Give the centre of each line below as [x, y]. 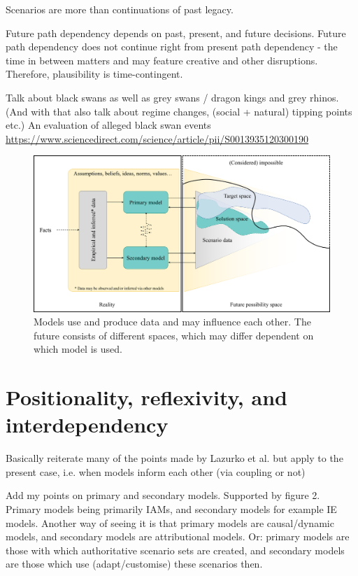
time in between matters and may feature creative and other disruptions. [162, 60]
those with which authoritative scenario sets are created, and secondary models [175, 550]
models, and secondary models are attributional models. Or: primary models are [178, 536]
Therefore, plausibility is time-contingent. [94, 74]
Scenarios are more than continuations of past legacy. [120, 9]
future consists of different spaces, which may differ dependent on [174, 335]
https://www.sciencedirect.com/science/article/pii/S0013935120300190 [157, 138]
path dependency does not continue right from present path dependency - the [172, 47]
